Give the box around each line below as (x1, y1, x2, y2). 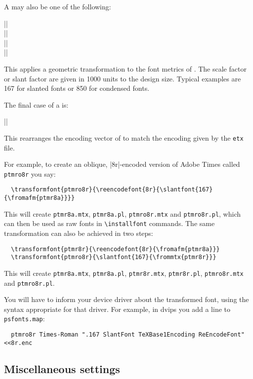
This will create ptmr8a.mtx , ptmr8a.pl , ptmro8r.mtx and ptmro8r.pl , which (4, 208, 241, 219)
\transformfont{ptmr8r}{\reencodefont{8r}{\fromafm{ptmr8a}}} (11, 245, 220, 253)
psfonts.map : (4, 313, 45, 324)
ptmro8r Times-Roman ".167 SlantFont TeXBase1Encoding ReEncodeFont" (11, 331, 245, 339)
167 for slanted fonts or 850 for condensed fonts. (4, 83, 150, 93)
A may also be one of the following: (4, 1, 111, 11)
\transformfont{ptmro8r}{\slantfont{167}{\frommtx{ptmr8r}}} (11, 254, 216, 261)
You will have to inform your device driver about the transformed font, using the (4, 294, 249, 304)
